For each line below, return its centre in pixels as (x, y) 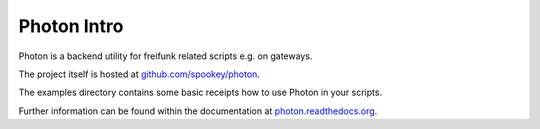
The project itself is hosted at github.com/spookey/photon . (139, 74)
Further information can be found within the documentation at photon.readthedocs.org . (198, 111)
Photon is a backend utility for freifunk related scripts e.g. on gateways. (165, 56)
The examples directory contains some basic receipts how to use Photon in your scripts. (200, 92)
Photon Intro (71, 26)
